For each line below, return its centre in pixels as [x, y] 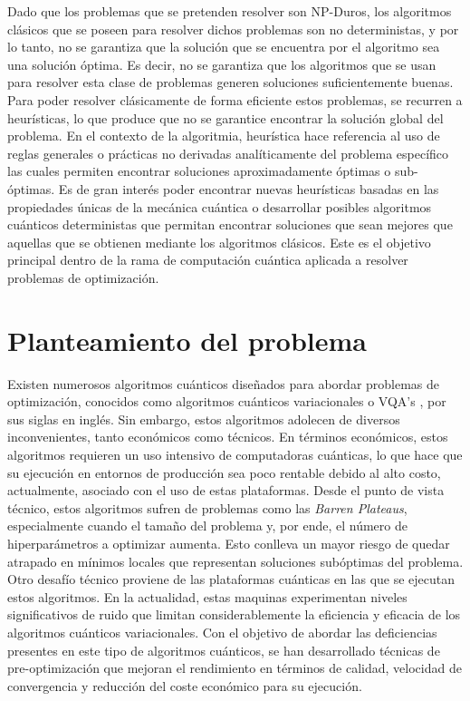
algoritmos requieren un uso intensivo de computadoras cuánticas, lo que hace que [235, 454]
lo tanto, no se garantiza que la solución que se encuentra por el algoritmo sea [224, 47]
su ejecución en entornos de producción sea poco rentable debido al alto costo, [224, 472]
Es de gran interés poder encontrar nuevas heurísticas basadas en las [249, 188]
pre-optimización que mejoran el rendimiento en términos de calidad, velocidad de [235, 668]
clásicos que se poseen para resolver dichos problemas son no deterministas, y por [233, 29]
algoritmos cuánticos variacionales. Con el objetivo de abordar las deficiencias [222, 632]
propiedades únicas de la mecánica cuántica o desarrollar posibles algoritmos [220, 206]
